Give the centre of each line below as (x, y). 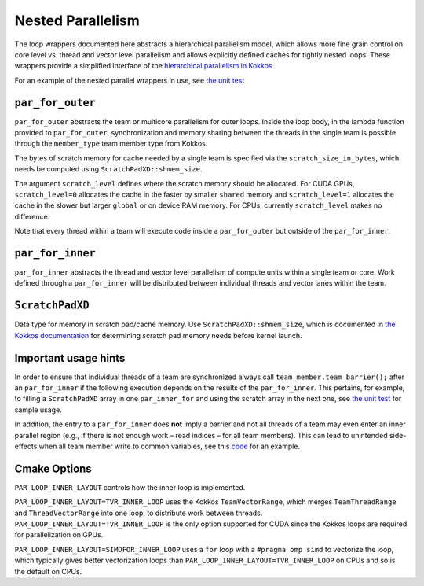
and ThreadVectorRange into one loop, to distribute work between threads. (139, 513)
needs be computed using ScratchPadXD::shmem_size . (108, 169)
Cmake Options (53, 468)
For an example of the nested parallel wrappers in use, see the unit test (130, 80)
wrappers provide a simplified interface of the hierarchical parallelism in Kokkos (143, 66)
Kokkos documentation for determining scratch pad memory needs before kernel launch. (158, 335)
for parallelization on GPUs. (59, 535)
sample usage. (38, 410)
